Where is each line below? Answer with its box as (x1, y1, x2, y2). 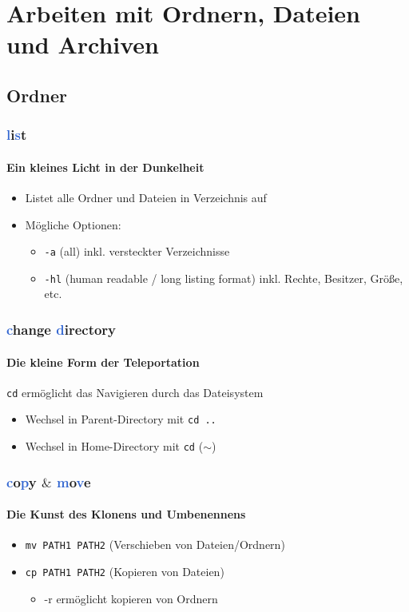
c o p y (6, 471, 37, 491)
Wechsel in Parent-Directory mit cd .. (25, 411, 216, 427)
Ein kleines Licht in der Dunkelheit (6, 158, 204, 175)
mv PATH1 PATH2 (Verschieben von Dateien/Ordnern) (25, 536, 285, 553)
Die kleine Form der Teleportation (6, 353, 200, 370)
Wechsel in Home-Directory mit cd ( (25, 438, 204, 455)
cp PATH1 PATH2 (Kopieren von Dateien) (25, 562, 224, 579)
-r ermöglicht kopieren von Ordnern (44, 590, 218, 606)
